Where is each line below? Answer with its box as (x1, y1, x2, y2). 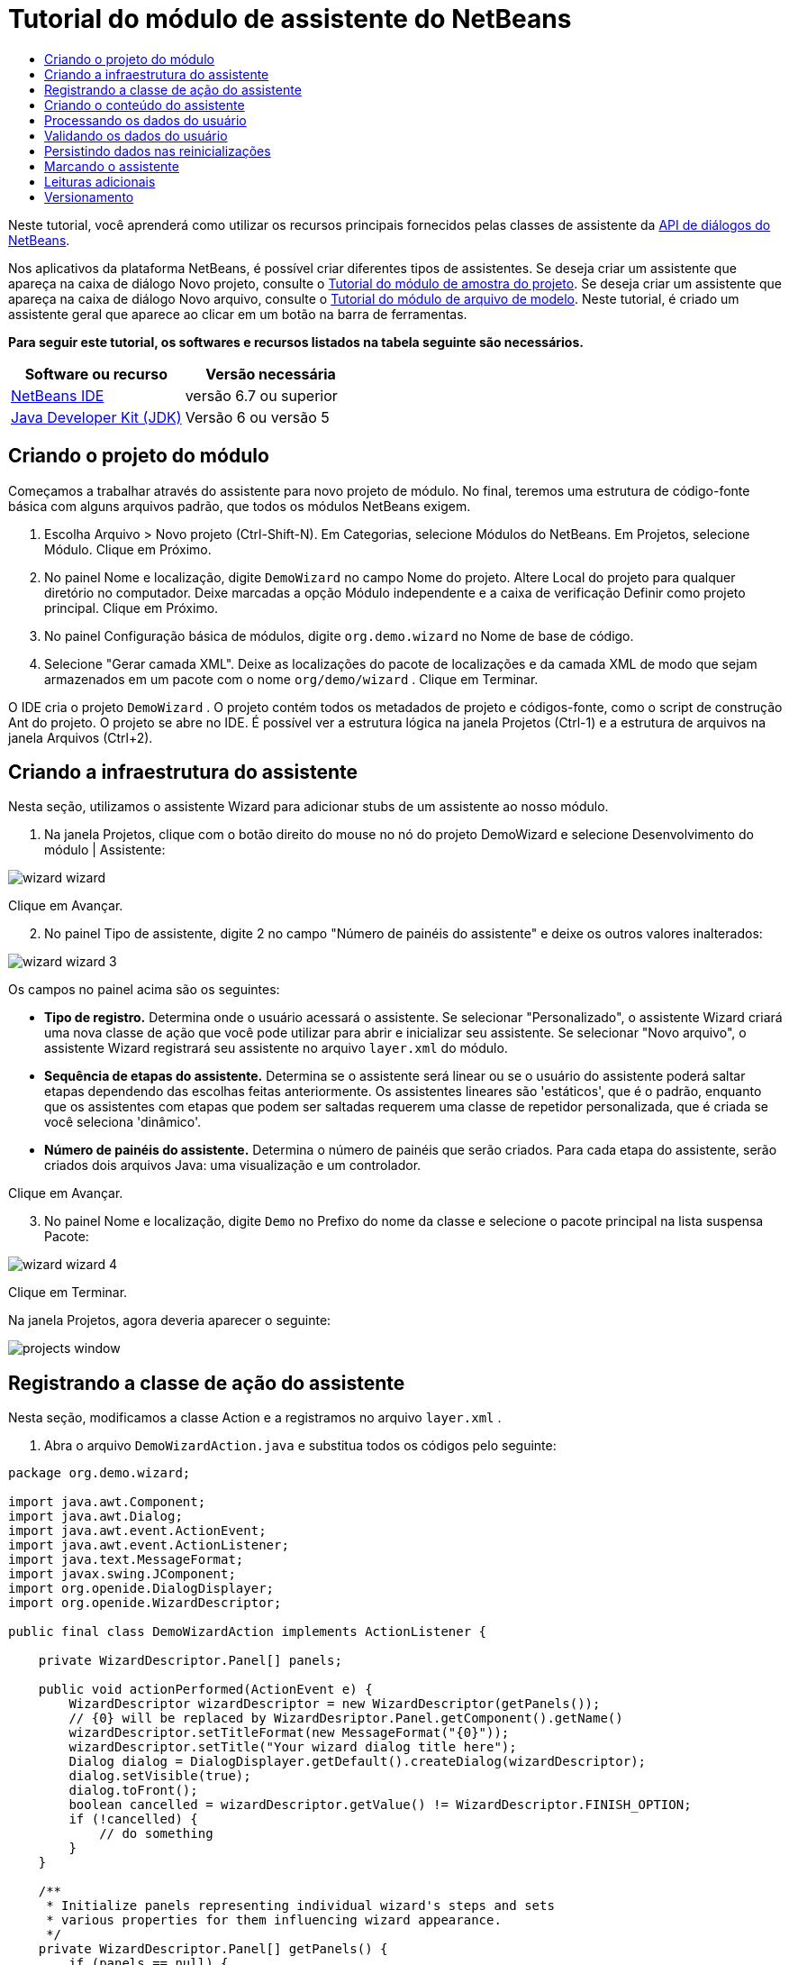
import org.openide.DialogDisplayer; (8, 1581, 275, 1596)
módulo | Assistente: (44, 842, 166, 858)
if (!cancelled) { (68, 1812, 198, 1827)
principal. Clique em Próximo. (44, 599, 219, 616)
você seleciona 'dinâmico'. (44, 1114, 202, 1130)
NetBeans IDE (11, 386, 104, 405)
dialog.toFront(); (68, 1783, 198, 1798)
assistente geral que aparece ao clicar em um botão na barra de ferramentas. (8, 306, 467, 322)
